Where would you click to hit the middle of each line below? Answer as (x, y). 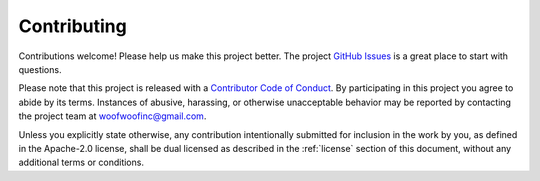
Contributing (72, 26)
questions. (40, 69)
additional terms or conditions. (81, 162)
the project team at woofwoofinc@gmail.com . (112, 116)
